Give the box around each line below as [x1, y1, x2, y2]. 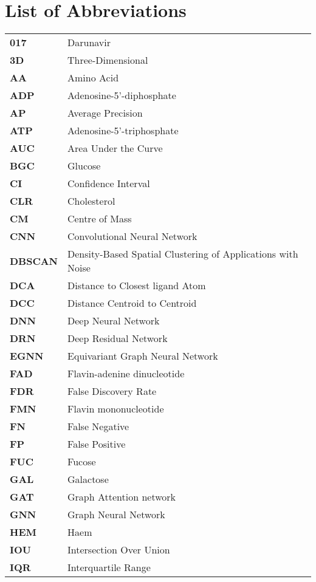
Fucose [67, 454, 96, 469]
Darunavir [67, 35, 111, 50]
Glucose [67, 159, 101, 173]
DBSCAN [10, 253, 58, 268]
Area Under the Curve [67, 141, 163, 156]
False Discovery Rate [67, 384, 157, 399]
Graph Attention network [67, 490, 176, 504]
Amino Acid [67, 70, 119, 85]
